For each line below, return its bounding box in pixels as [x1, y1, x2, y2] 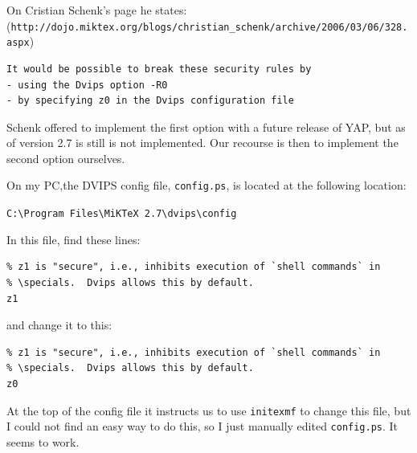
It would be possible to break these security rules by [6, 63, 312, 75]
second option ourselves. [6, 149, 125, 166]
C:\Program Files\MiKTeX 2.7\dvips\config [6, 208, 237, 220]
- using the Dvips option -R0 [6, 79, 168, 91]
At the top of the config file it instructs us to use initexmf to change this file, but [6, 402, 411, 418]
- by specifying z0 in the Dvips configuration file [6, 95, 294, 107]
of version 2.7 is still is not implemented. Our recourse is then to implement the [6, 134, 399, 151]
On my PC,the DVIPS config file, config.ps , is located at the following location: [6, 177, 407, 194]
